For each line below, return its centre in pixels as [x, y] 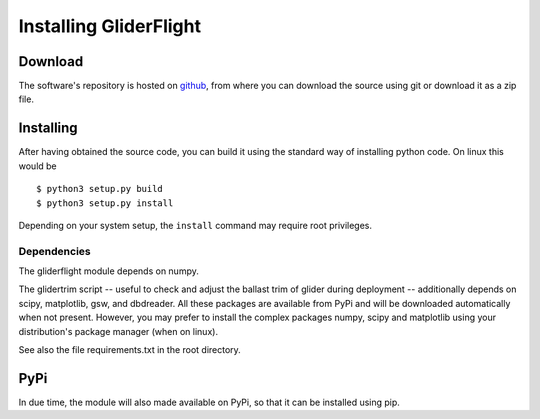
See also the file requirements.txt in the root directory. [130, 350]
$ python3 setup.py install [105, 203]
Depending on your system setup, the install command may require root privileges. [195, 225]
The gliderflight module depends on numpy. [108, 271]
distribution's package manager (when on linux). [118, 331]
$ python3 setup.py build [100, 189]
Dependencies [55, 251]
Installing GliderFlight [110, 26]
